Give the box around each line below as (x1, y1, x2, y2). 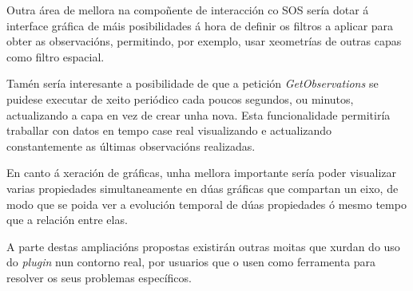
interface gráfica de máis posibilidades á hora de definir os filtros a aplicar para (6, 17, 394, 33)
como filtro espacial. (6, 48, 105, 65)
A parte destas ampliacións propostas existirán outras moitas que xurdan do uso (6, 238, 400, 254)
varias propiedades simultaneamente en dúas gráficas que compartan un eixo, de (6, 179, 399, 196)
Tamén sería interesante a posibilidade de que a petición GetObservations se (6, 75, 379, 92)
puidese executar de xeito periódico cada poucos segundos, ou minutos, (6, 90, 354, 107)
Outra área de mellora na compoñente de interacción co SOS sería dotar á (6, 2, 369, 18)
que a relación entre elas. (6, 211, 128, 228)
